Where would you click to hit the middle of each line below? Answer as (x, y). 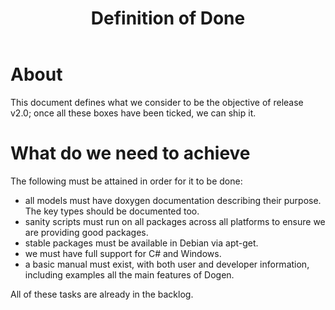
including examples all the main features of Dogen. (129, 274)
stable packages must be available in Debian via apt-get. (141, 243)
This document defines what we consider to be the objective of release (157, 102)
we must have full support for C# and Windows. (123, 253)
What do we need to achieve (130, 153)
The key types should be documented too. (112, 211)
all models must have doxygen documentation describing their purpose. (173, 200)
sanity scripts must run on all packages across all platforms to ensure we (175, 221)
